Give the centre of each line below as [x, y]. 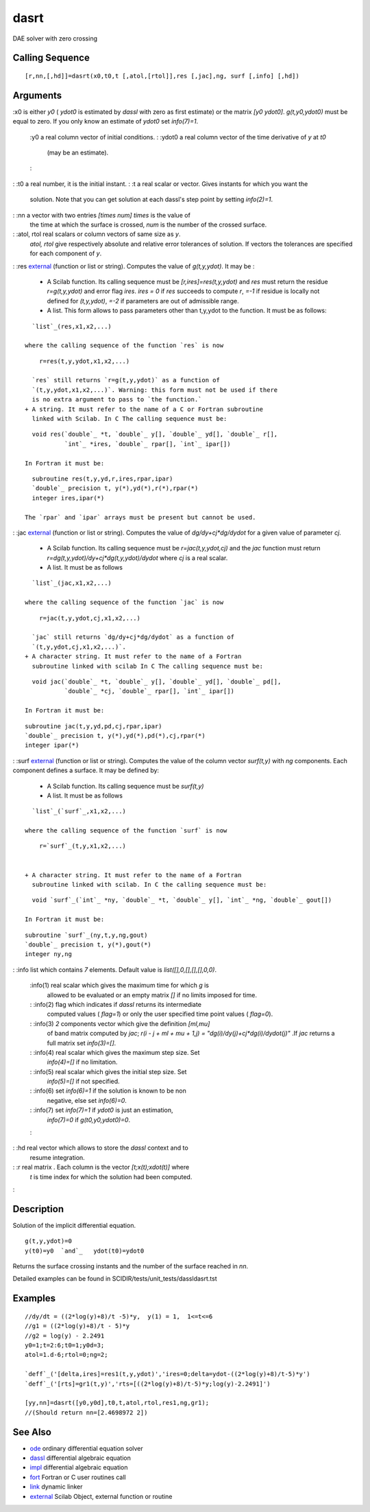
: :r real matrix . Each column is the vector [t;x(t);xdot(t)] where [101, 1167]
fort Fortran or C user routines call [78, 1477]
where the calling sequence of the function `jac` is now [124, 603]
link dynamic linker [56, 1487]
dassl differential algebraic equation [81, 1458]
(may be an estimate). [78, 153]
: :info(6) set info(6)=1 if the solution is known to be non [108, 1091]
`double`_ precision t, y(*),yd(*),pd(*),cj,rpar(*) [115, 735]
